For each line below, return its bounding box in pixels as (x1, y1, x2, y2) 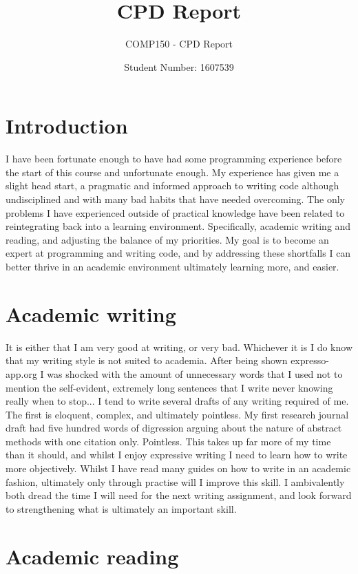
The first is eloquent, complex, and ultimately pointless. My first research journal (6, 407, 349, 421)
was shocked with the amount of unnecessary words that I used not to (47, 366, 343, 381)
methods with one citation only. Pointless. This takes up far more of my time (6, 434, 331, 448)
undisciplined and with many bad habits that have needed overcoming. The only (6, 192, 345, 206)
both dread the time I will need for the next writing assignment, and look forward (6, 488, 352, 502)
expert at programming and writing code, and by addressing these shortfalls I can (6, 246, 351, 260)
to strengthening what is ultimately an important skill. (6, 501, 237, 515)
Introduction (6, 111, 128, 140)
